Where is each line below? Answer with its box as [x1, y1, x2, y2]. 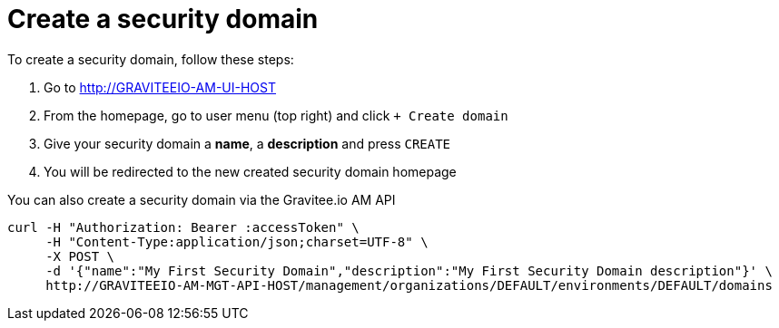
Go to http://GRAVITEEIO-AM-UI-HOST [44, 79, 276, 95]
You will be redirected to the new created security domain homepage [44, 163, 457, 179]
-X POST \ [45, 248, 115, 264]
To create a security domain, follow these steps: [7, 51, 294, 67]
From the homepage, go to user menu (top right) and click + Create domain [44, 107, 508, 123]
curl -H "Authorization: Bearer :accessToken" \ [7, 219, 360, 235]
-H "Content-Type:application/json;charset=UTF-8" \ [45, 234, 429, 249]
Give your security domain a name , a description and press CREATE [44, 135, 451, 151]
